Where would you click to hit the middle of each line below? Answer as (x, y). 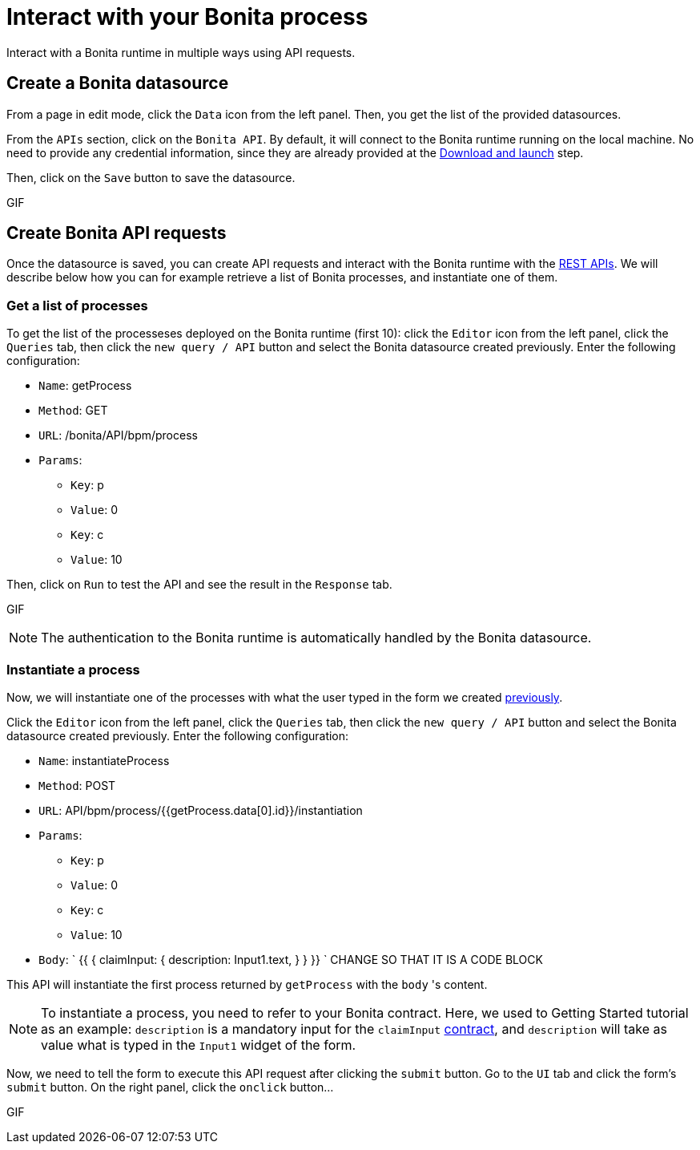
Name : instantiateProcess (104, 760)
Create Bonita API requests (117, 233)
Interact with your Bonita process (187, 17)
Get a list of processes (77, 305)
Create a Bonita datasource (118, 83)
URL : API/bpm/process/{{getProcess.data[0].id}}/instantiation (201, 810)
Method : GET (73, 411)
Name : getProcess (85, 386)
